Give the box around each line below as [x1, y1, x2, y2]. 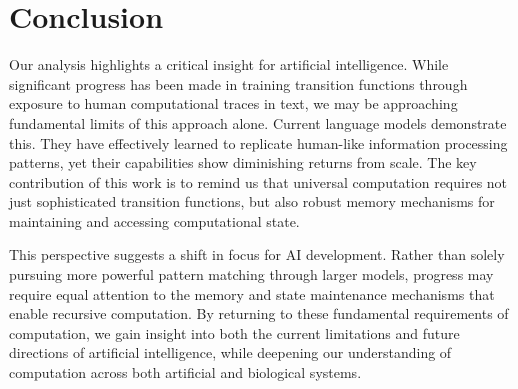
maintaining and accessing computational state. [9, 210, 300, 231]
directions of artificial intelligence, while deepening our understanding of [9, 342, 452, 363]
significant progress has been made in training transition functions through [9, 73, 468, 94]
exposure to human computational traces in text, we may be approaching [9, 93, 458, 114]
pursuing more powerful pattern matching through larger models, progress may [9, 264, 494, 285]
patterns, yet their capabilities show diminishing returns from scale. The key [9, 152, 477, 173]
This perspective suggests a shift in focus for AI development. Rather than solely [9, 244, 505, 265]
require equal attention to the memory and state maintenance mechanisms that [9, 283, 495, 304]
